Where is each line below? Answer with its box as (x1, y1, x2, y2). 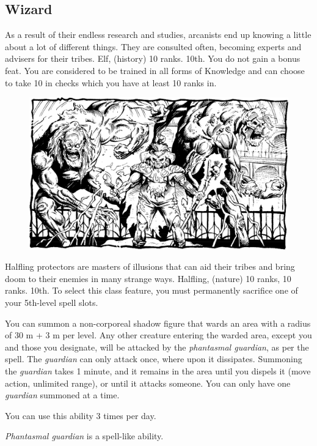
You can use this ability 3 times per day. (5, 409, 156, 422)
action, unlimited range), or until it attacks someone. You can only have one (5, 376, 291, 389)
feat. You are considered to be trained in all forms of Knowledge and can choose (5, 64, 305, 76)
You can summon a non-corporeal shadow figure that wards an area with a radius (5, 316, 311, 329)
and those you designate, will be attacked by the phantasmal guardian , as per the (5, 340, 309, 353)
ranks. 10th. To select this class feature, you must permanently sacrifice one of (5, 284, 298, 297)
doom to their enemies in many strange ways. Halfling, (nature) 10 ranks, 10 (5, 272, 291, 284)
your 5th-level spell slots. (5, 295, 98, 308)
